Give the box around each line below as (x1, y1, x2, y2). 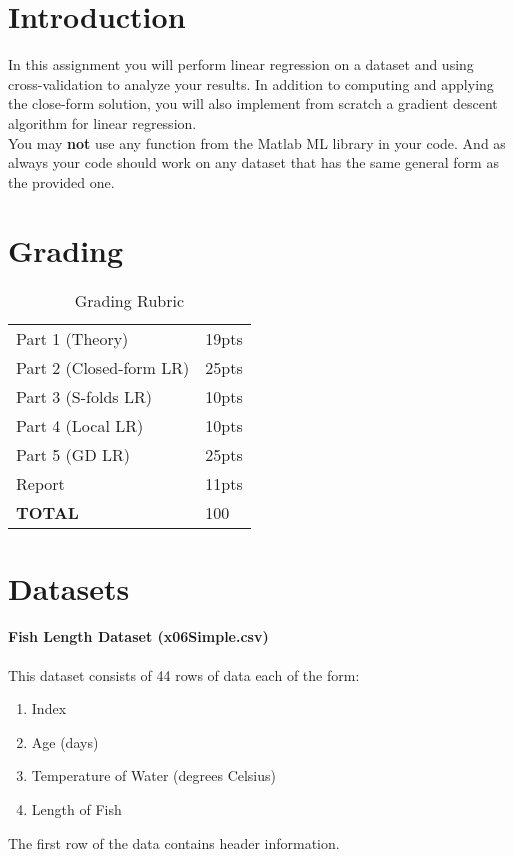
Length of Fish (31, 798, 122, 819)
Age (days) (31, 731, 99, 752)
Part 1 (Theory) (16, 327, 129, 351)
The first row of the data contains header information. (8, 832, 340, 853)
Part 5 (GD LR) (16, 443, 130, 467)
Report (16, 472, 65, 496)
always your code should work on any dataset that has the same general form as (8, 152, 499, 173)
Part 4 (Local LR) (16, 414, 144, 438)
